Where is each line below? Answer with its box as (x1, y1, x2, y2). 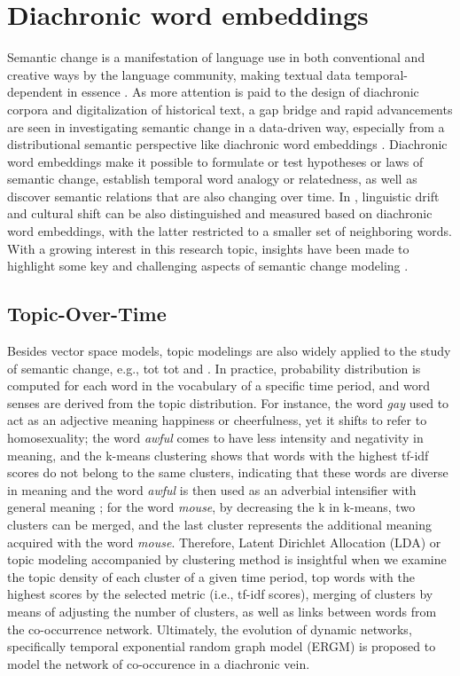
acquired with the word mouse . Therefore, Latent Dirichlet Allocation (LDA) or (7, 532, 441, 551)
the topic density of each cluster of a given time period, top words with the (7, 567, 415, 586)
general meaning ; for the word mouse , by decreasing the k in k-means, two (7, 498, 416, 516)
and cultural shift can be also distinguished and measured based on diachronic (7, 204, 433, 223)
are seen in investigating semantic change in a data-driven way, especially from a (7, 117, 445, 136)
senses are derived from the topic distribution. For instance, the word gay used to (7, 393, 449, 412)
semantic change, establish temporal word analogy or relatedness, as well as (7, 169, 417, 188)
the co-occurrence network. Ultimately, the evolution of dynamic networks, (7, 619, 412, 638)
